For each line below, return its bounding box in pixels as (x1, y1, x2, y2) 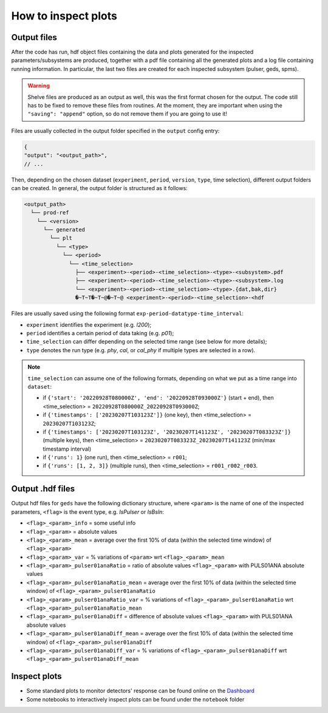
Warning (27, 82, 50, 89)
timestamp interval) (43, 445, 91, 452)
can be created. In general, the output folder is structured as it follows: (11, 184, 188, 191)
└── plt (49, 234, 73, 242)
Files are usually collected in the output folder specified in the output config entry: (11, 127, 220, 134)
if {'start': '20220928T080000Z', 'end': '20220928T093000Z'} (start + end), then (43, 394, 275, 401)
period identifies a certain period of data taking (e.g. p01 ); (26, 329, 174, 336)
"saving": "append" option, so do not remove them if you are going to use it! (27, 110, 227, 118)
